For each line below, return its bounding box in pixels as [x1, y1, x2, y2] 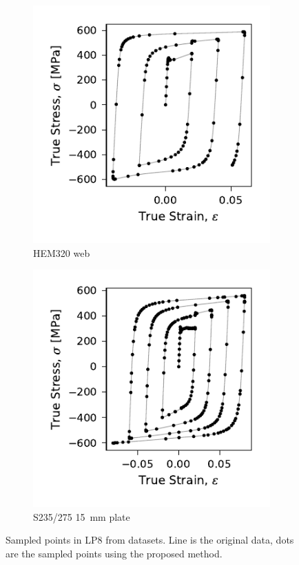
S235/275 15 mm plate [33, 509, 130, 524]
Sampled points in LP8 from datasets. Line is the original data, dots [6, 533, 294, 547]
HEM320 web [33, 245, 90, 260]
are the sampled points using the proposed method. [6, 546, 223, 560]
